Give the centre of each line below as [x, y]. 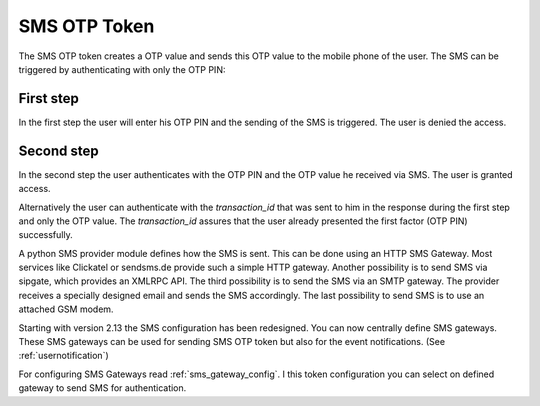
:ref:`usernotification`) [63, 356]
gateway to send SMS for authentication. [102, 388]
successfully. [46, 235]
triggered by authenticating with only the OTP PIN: [122, 69]
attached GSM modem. [66, 309]
